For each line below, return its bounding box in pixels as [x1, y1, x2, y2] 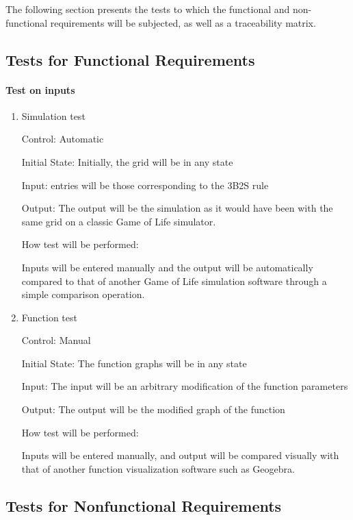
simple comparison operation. [21, 287, 145, 301]
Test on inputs [5, 82, 75, 97]
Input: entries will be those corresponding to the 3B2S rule [21, 177, 269, 192]
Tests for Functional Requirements [5, 49, 255, 70]
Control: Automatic [21, 132, 104, 146]
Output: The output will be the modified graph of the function [21, 402, 285, 417]
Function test [21, 310, 77, 324]
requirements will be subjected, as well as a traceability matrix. [50, 15, 316, 29]
